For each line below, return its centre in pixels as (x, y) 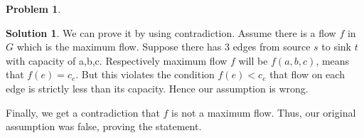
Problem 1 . (33, 9)
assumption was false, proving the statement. (104, 126)
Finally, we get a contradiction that (83, 112)
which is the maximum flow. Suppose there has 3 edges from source (164, 47)
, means (333, 60)
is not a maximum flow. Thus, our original (264, 112)
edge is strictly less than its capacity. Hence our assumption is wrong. (157, 88)
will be (253, 60)
